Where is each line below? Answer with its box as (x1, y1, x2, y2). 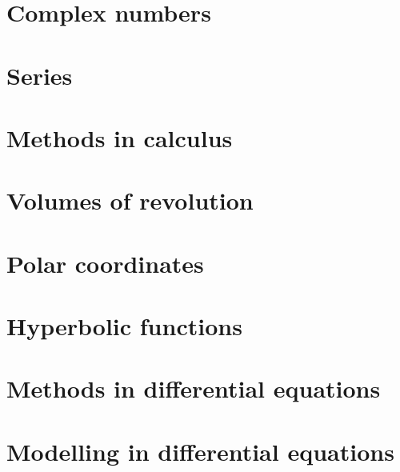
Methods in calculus (6, 121, 233, 154)
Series (6, 58, 73, 91)
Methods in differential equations (6, 372, 381, 405)
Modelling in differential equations (6, 434, 394, 467)
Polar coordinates (6, 246, 204, 279)
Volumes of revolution (6, 184, 254, 217)
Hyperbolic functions (6, 310, 242, 342)
